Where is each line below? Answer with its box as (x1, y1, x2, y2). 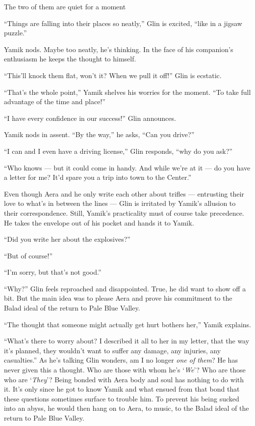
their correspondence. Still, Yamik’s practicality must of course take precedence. (4, 207, 244, 218)
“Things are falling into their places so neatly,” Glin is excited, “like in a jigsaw (4, 18, 242, 28)
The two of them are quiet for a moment (4, 1, 126, 11)
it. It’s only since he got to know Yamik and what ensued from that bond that (4, 384, 240, 394)
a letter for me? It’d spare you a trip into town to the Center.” (4, 172, 192, 182)
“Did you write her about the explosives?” (4, 234, 130, 244)
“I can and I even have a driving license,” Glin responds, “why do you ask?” (4, 145, 232, 156)
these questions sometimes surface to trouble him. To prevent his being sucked (4, 393, 239, 403)
